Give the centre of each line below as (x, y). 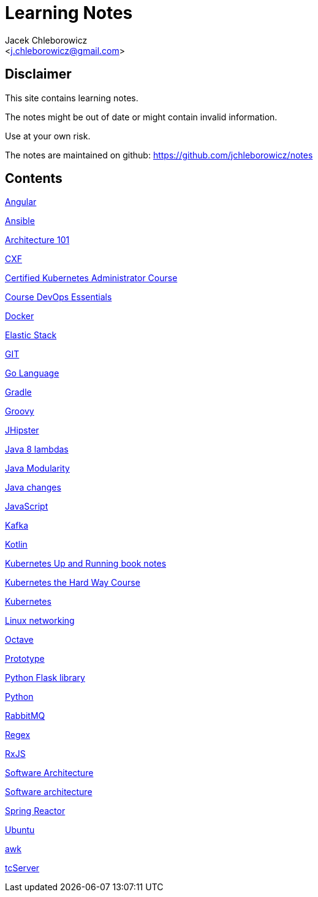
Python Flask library (45, 678)
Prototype (25, 659)
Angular (21, 202)
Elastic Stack (31, 335)
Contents (34, 179)
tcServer (22, 868)
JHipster (22, 430)
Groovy (20, 411)
